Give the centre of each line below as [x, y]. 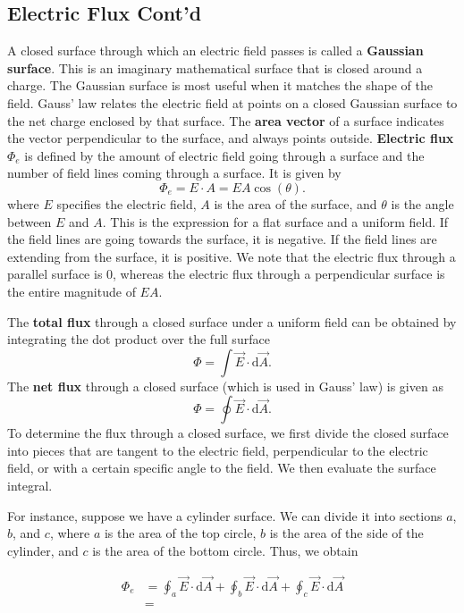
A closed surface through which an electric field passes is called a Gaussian [215, 50]
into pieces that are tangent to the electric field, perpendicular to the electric [218, 450]
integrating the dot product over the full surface [139, 339]
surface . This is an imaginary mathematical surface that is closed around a [215, 67]
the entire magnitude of [72, 291]
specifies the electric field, [127, 203]
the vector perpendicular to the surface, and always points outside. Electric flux [231, 138]
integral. [30, 486]
